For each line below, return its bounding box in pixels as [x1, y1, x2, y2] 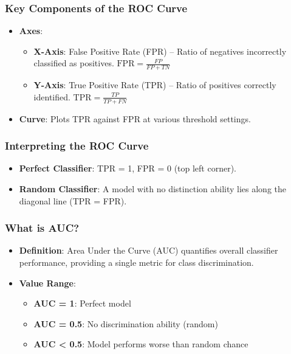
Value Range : [19, 276, 76, 289]
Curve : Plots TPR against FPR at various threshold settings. [19, 112, 251, 125]
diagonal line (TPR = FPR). [19, 194, 127, 207]
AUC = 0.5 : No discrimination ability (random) [33, 317, 218, 330]
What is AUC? [5, 220, 80, 235]
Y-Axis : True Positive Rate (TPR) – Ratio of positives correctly [33, 78, 276, 91]
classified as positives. [33, 57, 114, 69]
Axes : [19, 24, 43, 37]
